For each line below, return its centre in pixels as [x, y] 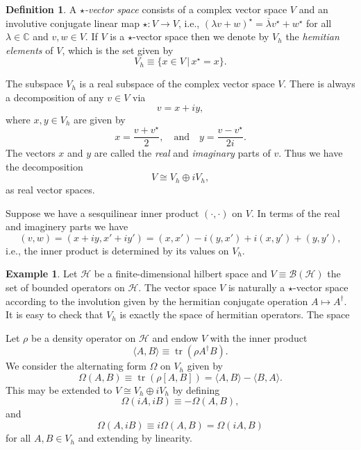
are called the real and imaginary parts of [182, 153]
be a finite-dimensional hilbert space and [180, 274]
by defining [196, 389]
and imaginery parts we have [67, 226]
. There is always [319, 84]
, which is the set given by [118, 50]
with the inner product [259, 337]
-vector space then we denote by [201, 36]
